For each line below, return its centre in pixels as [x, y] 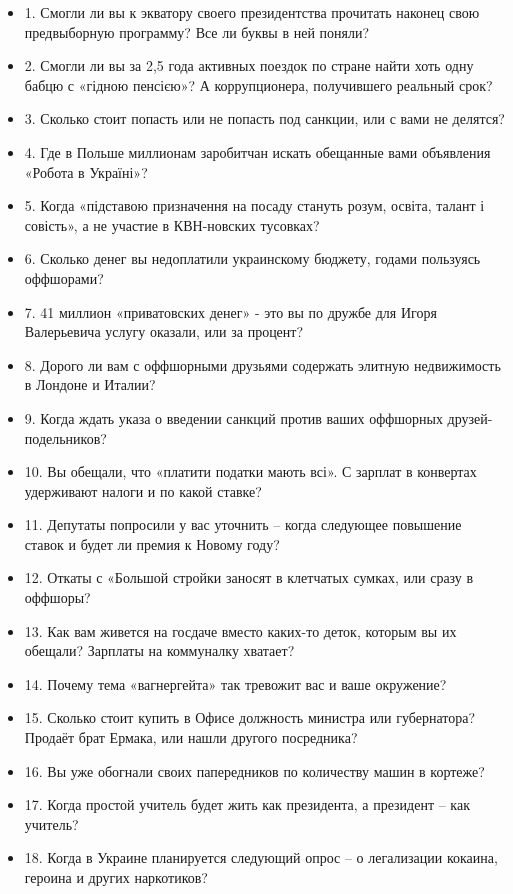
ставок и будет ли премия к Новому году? [152, 543]
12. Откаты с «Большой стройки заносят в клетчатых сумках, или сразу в [249, 577]
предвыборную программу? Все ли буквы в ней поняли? [197, 31]
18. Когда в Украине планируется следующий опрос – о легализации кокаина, [261, 857]
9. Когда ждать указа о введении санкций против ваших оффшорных [233, 417]
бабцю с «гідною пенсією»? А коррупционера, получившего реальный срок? [258, 84]
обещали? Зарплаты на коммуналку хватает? [159, 650]
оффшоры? [57, 597]
